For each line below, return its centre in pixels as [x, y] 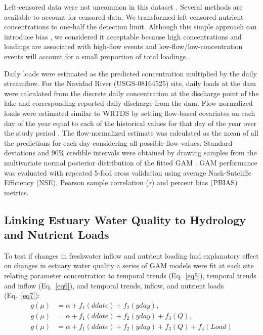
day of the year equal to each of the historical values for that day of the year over [130, 123]
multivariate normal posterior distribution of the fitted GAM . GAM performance [131, 162]
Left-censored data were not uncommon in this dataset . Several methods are [123, 7]
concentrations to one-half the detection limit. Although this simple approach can [130, 27]
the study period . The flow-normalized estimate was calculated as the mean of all [131, 133]
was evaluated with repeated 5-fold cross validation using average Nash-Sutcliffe [128, 172]
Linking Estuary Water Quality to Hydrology [125, 219]
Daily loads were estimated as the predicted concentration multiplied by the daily [130, 73]
